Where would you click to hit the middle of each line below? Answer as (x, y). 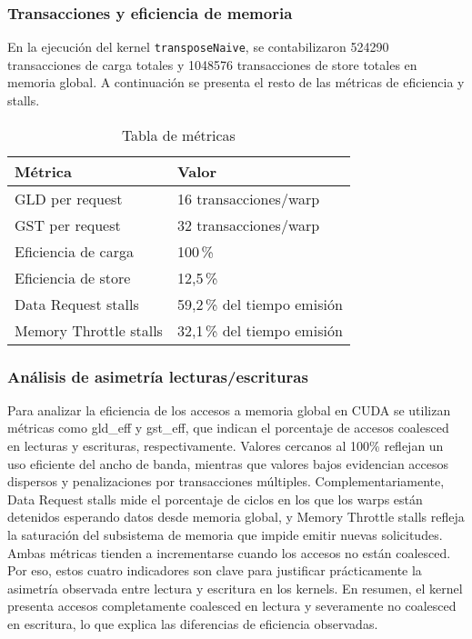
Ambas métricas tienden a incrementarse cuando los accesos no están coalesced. (229, 552)
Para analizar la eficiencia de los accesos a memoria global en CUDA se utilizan (229, 409)
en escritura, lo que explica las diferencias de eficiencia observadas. (193, 624)
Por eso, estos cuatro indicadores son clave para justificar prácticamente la (215, 570)
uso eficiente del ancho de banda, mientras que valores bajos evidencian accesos (228, 463)
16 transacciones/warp (248, 198)
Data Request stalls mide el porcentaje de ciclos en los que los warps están (215, 499)
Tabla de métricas (178, 135)
